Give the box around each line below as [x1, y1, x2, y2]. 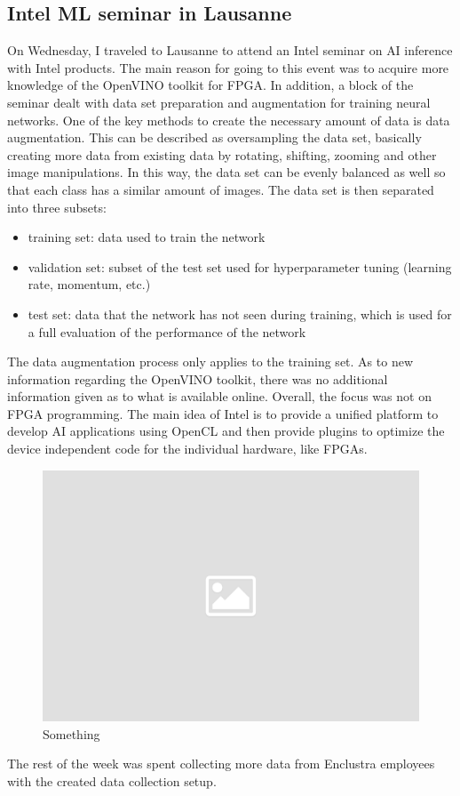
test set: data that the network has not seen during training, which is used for [28, 304, 452, 323]
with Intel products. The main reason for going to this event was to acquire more [7, 58, 449, 76]
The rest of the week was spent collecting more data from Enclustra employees [7, 754, 435, 773]
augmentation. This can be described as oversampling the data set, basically [7, 128, 422, 147]
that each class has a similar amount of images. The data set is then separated [7, 180, 434, 198]
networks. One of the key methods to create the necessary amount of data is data [7, 110, 450, 129]
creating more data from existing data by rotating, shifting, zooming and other [7, 145, 437, 164]
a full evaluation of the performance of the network [28, 322, 306, 341]
